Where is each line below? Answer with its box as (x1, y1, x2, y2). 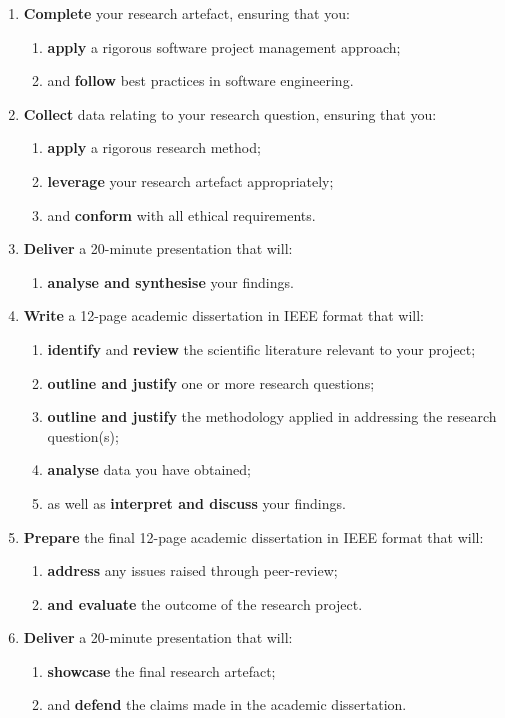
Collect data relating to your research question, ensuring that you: (23, 103, 437, 124)
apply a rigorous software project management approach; (47, 36, 401, 57)
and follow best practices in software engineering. (47, 70, 354, 91)
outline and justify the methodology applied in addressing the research (47, 406, 497, 427)
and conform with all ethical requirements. (47, 204, 316, 225)
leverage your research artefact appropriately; (47, 170, 334, 191)
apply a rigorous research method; (47, 137, 261, 158)
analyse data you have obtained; (47, 459, 251, 480)
